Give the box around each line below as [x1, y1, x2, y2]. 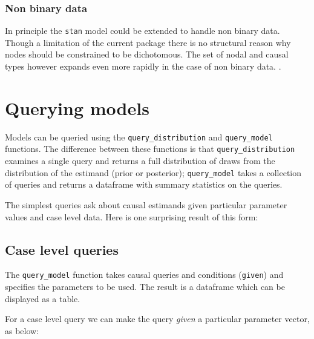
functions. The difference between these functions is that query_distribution [5, 142, 295, 155]
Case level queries [5, 240, 119, 258]
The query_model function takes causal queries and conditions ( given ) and [5, 268, 284, 281]
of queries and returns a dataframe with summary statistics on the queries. [5, 178, 283, 191]
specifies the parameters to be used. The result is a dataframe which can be [5, 280, 285, 292]
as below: [5, 324, 39, 337]
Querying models [5, 95, 149, 120]
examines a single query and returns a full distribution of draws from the [5, 154, 275, 167]
